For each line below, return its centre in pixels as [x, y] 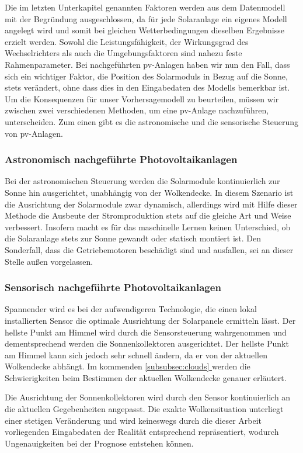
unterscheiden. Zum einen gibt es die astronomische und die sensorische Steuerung [152, 121]
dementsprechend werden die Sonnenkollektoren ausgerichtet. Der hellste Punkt [147, 343]
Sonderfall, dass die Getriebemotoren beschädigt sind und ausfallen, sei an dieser [149, 249]
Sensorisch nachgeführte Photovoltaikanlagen [113, 287]
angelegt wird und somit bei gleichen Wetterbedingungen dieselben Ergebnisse [144, 30]
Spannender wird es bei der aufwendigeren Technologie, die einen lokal [131, 309]
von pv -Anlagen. [34, 133]
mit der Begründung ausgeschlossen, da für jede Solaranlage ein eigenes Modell [146, 18]
